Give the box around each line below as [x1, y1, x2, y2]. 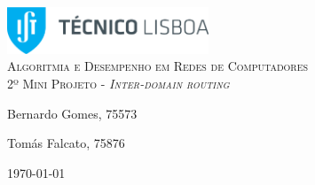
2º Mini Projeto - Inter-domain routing [7, 73, 230, 92]
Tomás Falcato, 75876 [7, 134, 125, 152]
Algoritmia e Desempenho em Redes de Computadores [7, 57, 309, 75]
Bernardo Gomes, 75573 [7, 104, 138, 122]
